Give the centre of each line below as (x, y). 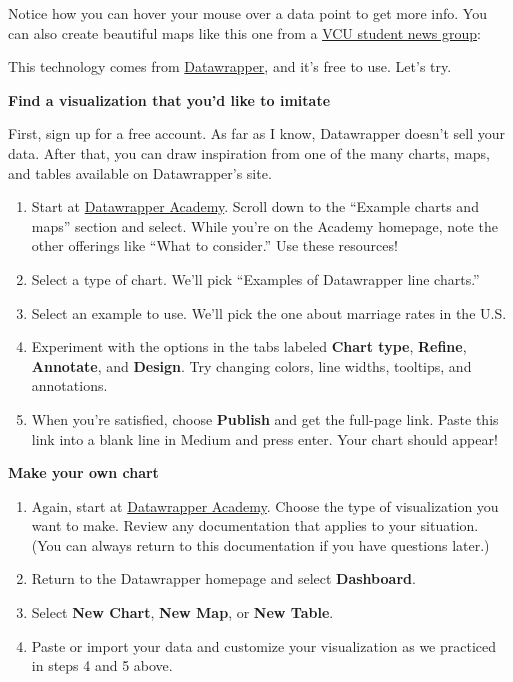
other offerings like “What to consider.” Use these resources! (214, 245)
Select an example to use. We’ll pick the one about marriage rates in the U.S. (269, 312)
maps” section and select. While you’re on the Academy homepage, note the (264, 225)
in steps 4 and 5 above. (102, 665)
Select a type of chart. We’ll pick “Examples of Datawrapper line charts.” (255, 278)
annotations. (69, 385)
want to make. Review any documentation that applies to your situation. (255, 525)
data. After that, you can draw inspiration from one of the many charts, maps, (249, 152)
